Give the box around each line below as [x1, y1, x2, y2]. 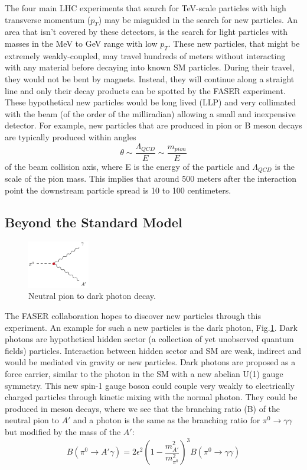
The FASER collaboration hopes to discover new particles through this [5, 310, 261, 322]
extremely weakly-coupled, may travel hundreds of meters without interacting [5, 49, 286, 62]
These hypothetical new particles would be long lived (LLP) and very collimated [5, 96, 296, 108]
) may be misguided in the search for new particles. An [98, 13, 298, 25]
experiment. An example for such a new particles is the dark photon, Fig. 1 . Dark [5, 321, 298, 333]
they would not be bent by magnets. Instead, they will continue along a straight [5, 72, 295, 85]
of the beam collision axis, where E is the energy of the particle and [5, 160, 250, 173]
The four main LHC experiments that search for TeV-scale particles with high [5, 2, 286, 14]
